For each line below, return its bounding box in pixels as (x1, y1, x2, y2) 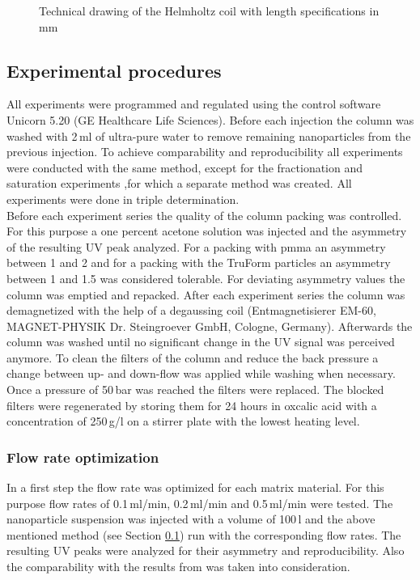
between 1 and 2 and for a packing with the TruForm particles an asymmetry (6, 254, 391, 271)
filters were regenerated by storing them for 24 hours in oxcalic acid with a (6, 396, 377, 413)
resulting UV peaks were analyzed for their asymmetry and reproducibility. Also (6, 542, 405, 559)
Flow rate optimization (6, 447, 159, 467)
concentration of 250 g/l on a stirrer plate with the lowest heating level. (6, 413, 360, 430)
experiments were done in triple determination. (6, 190, 240, 207)
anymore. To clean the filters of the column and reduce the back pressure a (6, 349, 379, 366)
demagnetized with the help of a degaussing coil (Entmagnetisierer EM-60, (6, 302, 376, 319)
